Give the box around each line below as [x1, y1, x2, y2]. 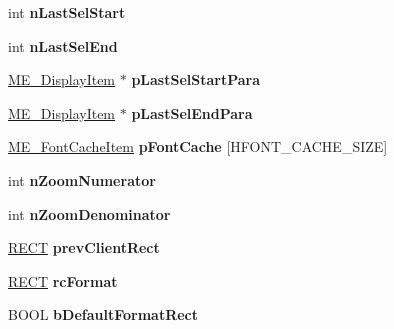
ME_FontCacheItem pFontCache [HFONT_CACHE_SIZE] [8, 136, 388, 157]
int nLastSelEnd [8, 35, 118, 56]
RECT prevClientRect [8, 237, 160, 258]
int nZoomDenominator [8, 203, 171, 224]
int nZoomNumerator [8, 169, 156, 190]
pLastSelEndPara [131, 102, 253, 123]
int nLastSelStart [8, 2, 126, 22]
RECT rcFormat [8, 270, 118, 291]
